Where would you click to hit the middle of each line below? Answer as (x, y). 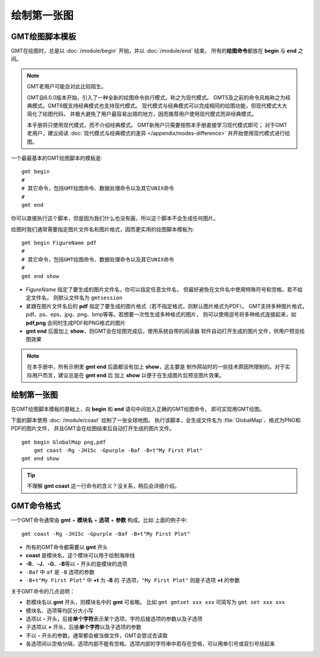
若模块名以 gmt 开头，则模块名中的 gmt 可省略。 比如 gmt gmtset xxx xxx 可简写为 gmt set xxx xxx (156, 602)
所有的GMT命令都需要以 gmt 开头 (67, 547)
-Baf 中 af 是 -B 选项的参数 (60, 572)
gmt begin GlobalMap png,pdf (64, 442)
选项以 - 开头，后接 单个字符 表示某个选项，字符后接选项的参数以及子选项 (114, 619)
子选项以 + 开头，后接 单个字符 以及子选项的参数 (84, 627)
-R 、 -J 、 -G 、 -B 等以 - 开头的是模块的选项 (76, 564)
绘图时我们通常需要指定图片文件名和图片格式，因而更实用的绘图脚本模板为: (103, 229)
